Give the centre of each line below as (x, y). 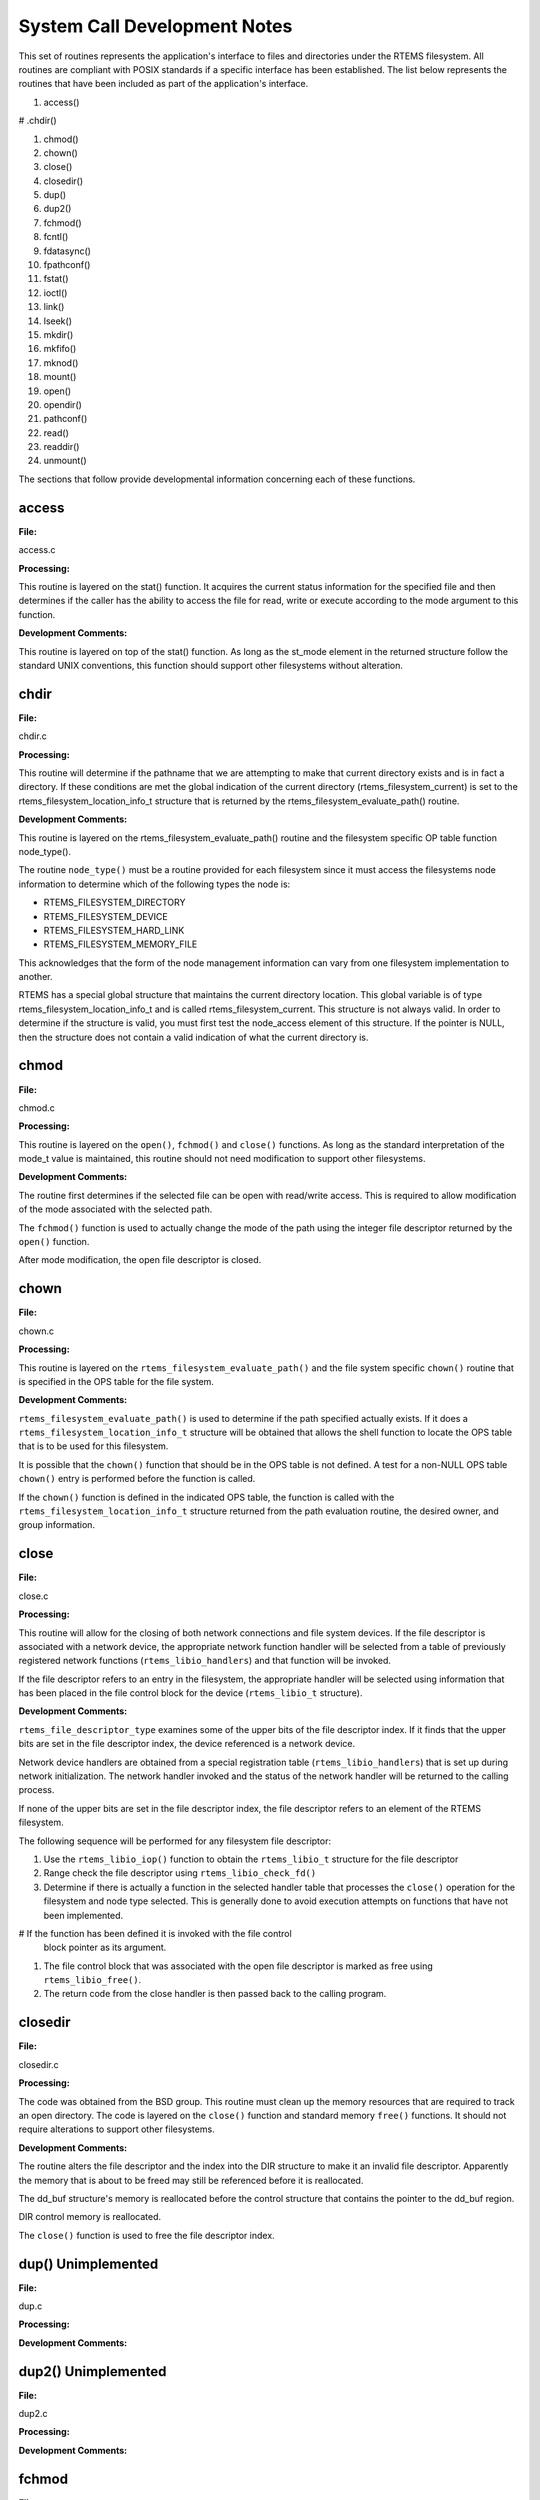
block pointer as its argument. (105, 1947)
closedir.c (38, 2064)
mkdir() (58, 334)
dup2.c (33, 2414)
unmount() (65, 461)
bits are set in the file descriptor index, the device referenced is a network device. (187, 1744)
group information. (56, 1525)
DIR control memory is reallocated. (90, 2217)
